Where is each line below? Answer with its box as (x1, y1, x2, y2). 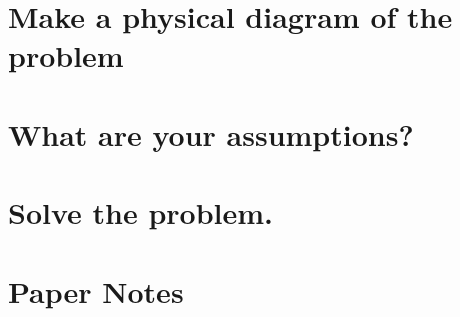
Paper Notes (8, 270, 184, 311)
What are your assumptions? (8, 113, 414, 154)
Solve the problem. (8, 192, 273, 233)
